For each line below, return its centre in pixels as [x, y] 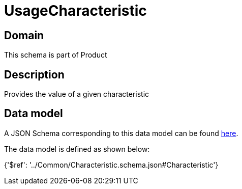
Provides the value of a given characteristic [77, 94]
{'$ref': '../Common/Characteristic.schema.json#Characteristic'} [111, 165]
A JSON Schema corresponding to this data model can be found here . [121, 133]
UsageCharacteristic [75, 11]
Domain [24, 35]
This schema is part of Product [56, 55]
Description [34, 74]
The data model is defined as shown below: [77, 149]
